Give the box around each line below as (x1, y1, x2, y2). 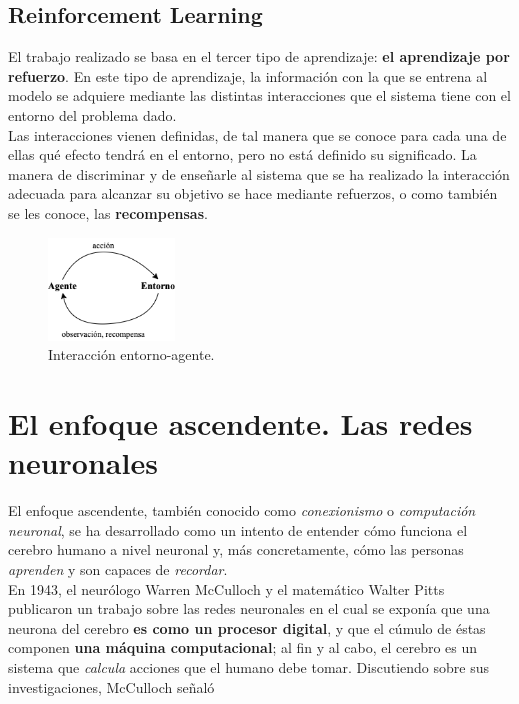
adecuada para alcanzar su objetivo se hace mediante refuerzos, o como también (8, 183, 498, 204)
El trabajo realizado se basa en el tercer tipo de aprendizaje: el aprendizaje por (8, 46, 510, 67)
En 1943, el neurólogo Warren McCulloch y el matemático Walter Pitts (8, 578, 445, 599)
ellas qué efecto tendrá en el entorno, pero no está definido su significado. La (8, 144, 477, 165)
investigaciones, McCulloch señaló (8, 676, 215, 697)
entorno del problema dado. (8, 104, 177, 125)
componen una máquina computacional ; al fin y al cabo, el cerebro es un (8, 637, 478, 658)
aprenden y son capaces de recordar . (8, 559, 228, 580)
